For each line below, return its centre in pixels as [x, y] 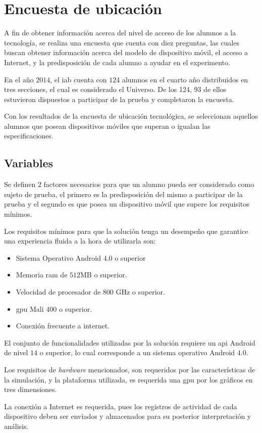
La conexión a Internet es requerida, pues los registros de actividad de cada [121, 406]
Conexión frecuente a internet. [63, 326]
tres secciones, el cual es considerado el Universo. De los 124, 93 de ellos [115, 89]
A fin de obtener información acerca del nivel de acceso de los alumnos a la [120, 33]
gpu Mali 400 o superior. [54, 308]
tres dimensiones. [31, 389]
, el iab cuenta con [78, 79]
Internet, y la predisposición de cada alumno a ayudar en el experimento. [117, 62]
